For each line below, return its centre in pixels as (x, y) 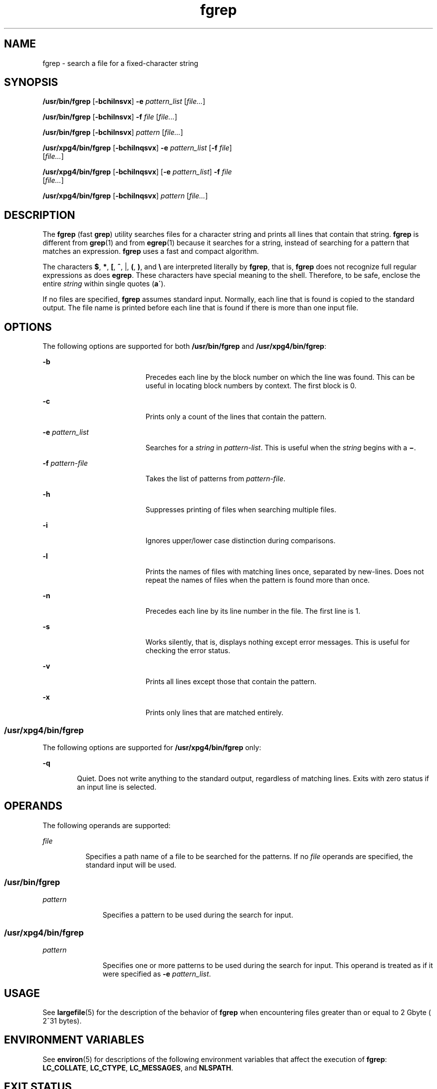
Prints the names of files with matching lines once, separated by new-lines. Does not (285, 572)
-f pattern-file (65, 463)
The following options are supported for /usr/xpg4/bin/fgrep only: (152, 747)
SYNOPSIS (31, 82)
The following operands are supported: (107, 825)
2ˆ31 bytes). (62, 1021)
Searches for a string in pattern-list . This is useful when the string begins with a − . (281, 448)
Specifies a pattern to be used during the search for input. (198, 915)
